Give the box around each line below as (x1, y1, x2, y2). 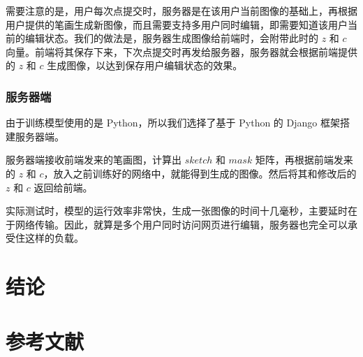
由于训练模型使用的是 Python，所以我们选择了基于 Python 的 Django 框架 (6, 115, 340, 130)
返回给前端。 (34, 180, 93, 194)
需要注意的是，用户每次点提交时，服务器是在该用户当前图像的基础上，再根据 (6, 3, 357, 17)
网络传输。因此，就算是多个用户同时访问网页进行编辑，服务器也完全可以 (15, 217, 348, 231)
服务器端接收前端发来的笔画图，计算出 (6, 152, 181, 167)
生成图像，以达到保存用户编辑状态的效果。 (47, 58, 243, 73)
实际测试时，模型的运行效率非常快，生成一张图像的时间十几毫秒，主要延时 (6, 203, 348, 218)
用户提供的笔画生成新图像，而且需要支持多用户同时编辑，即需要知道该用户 (6, 17, 348, 31)
